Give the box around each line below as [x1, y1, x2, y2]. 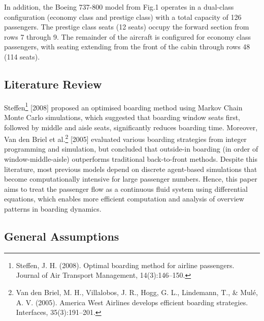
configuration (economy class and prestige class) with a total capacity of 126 [4, 11, 242, 22]
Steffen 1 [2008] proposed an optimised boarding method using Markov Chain [4, 100, 243, 112]
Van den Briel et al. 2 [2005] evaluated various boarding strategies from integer [4, 132, 247, 144]
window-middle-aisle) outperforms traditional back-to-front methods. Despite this [4, 154, 257, 164]
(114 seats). [4, 51, 40, 62]
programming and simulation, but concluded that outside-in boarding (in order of [4, 143, 258, 154]
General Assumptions [4, 228, 119, 244]
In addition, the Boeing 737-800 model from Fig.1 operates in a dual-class [4, 2, 234, 12]
